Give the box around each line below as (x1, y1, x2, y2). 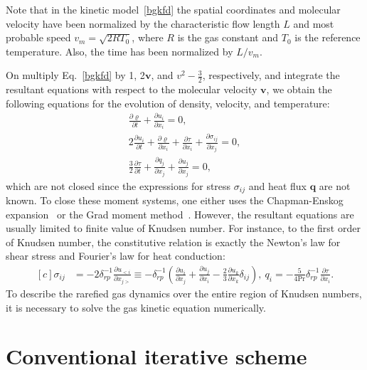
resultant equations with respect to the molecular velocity (6, 82, 257, 97)
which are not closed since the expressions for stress (6, 178, 231, 193)
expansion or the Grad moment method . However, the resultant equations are (6, 206, 354, 221)
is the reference (294, 30, 361, 45)
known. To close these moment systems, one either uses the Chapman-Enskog (6, 192, 344, 207)
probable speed (6, 30, 71, 45)
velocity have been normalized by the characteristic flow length (6, 16, 280, 31)
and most (293, 16, 334, 31)
